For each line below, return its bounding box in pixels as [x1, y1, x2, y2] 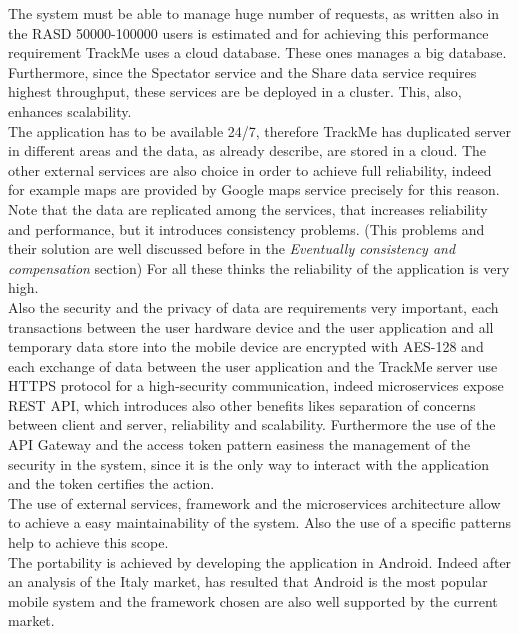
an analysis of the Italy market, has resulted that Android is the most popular [8, 571, 488, 592]
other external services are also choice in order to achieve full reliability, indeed [8, 159, 492, 180]
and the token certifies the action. [8, 473, 215, 494]
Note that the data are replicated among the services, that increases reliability [8, 198, 488, 219]
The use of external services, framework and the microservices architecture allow [8, 492, 501, 513]
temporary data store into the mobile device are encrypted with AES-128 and [8, 336, 484, 357]
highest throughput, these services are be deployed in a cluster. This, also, [8, 81, 462, 102]
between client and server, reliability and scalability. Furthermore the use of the [8, 414, 496, 435]
